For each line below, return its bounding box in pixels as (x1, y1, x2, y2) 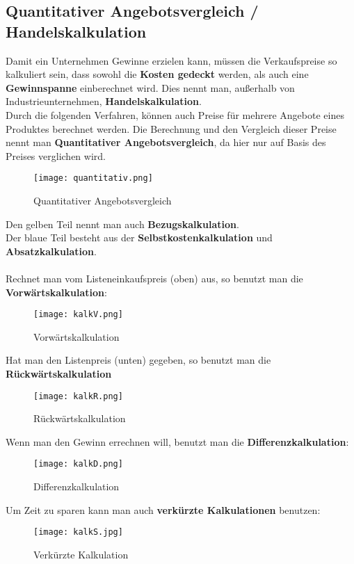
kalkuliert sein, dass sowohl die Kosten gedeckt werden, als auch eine (6, 67, 309, 81)
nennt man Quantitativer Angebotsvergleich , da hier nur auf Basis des (6, 135, 326, 150)
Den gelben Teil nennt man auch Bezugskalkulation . (6, 216, 239, 231)
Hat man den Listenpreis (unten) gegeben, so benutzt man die (6, 353, 271, 367)
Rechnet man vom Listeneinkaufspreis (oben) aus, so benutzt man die (6, 271, 303, 285)
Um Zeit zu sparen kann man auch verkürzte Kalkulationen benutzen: (6, 502, 321, 517)
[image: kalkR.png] (33, 391, 123, 401)
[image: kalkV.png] (33, 309, 123, 320)
